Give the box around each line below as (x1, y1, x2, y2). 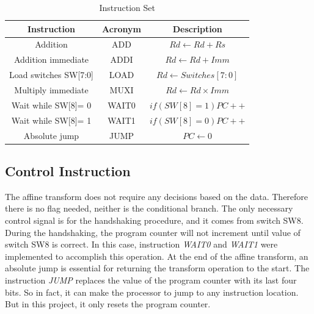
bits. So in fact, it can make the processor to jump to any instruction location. (5, 285, 299, 298)
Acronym (102, 22, 141, 35)
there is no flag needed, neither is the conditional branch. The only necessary (5, 202, 293, 215)
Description (172, 22, 222, 35)
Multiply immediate (14, 83, 89, 96)
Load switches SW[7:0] (9, 68, 94, 81)
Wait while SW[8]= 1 (11, 113, 92, 126)
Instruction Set (99, 1, 155, 13)
